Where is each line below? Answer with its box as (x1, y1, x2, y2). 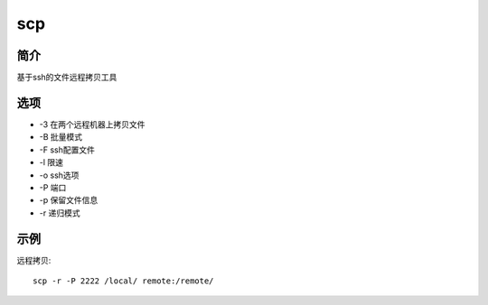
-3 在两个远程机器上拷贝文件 (39, 118, 145, 130)
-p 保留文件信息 (39, 195, 99, 206)
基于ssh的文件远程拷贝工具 (16, 72, 117, 83)
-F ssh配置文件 (39, 144, 95, 155)
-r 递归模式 (39, 208, 80, 218)
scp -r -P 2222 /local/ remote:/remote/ (33, 276, 214, 286)
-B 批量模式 (39, 132, 83, 143)
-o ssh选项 (39, 170, 80, 180)
